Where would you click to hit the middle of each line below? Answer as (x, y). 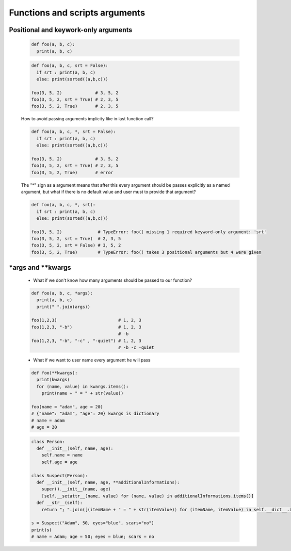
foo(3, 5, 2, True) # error (72, 172)
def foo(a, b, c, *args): (62, 293)
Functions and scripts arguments (77, 13)
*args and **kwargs (40, 267)
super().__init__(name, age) (76, 489)
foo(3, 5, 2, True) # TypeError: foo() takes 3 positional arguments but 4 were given (146, 252)
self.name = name (62, 455)
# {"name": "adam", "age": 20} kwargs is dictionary (95, 414)
